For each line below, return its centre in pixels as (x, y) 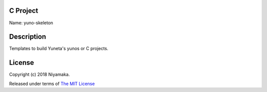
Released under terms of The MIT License (52, 84)
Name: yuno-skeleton (31, 23)
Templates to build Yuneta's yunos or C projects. (59, 48)
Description (28, 37)
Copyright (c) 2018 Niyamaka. (40, 75)
